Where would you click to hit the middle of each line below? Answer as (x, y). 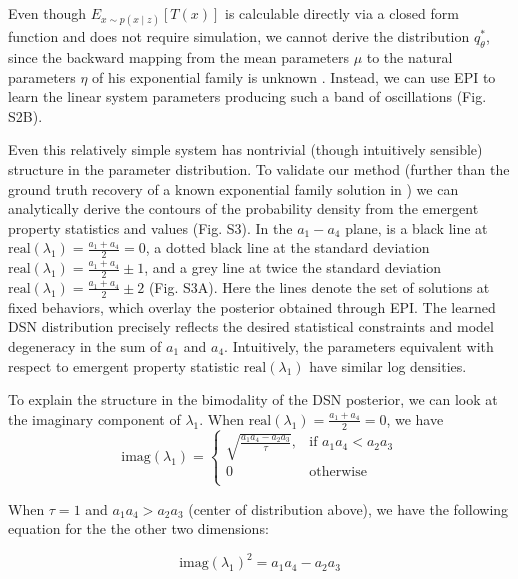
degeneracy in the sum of (85, 346)
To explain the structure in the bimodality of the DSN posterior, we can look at (253, 399)
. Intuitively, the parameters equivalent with (359, 346)
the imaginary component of (94, 418)
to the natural (409, 56)
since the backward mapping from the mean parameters (178, 56)
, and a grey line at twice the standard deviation (293, 267)
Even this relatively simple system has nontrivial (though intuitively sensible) (245, 149)
